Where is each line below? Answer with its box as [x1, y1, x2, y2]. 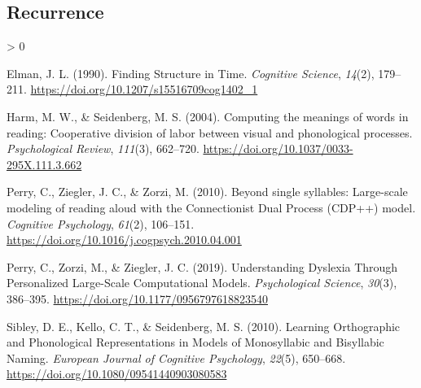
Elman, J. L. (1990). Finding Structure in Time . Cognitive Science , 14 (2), [7, 64, 375, 81]
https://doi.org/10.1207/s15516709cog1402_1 [30, 81, 258, 98]
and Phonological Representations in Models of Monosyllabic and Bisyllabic [7, 334, 384, 351]
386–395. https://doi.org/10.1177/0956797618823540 [7, 290, 268, 307]
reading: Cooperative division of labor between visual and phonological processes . [7, 124, 413, 141]
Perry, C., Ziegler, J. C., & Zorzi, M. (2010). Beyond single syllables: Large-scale [7, 183, 408, 200]
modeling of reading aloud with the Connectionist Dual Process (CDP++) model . [7, 198, 416, 216]
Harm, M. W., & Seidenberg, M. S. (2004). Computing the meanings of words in [7, 107, 409, 124]
